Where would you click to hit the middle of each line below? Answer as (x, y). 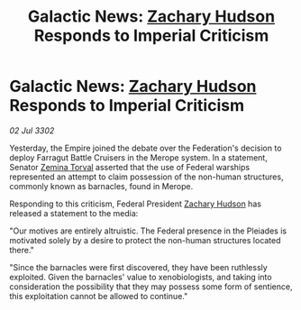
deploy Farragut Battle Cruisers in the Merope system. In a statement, (138, 157)
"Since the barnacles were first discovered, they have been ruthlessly (138, 267)
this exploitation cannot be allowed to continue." (99, 296)
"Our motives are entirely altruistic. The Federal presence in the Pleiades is (148, 231)
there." (22, 250)
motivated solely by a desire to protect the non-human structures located (145, 240)
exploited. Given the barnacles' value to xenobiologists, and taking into (141, 277)
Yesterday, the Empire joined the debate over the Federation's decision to (146, 148)
